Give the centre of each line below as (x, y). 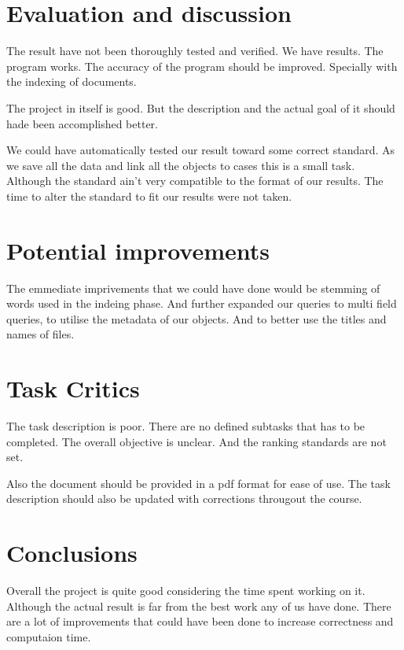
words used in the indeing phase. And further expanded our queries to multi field (202, 303)
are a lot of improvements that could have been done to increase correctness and (200, 621)
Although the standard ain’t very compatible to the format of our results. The (195, 181)
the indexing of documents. (72, 81)
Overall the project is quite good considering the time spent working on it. (186, 591)
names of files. (40, 334)
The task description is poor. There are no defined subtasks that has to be (186, 426)
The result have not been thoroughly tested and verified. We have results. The (195, 51)
